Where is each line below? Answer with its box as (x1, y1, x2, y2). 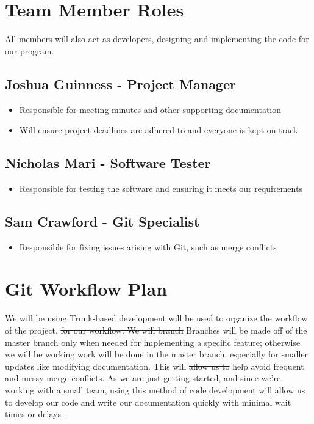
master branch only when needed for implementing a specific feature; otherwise (5, 335, 301, 348)
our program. (5, 44, 54, 57)
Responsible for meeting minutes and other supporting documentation (19, 103, 282, 115)
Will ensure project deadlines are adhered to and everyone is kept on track (19, 123, 298, 136)
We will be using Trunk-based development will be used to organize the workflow (5, 312, 308, 324)
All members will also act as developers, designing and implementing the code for (5, 32, 309, 45)
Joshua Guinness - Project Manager (5, 74, 236, 93)
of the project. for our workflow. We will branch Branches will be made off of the (5, 324, 307, 337)
